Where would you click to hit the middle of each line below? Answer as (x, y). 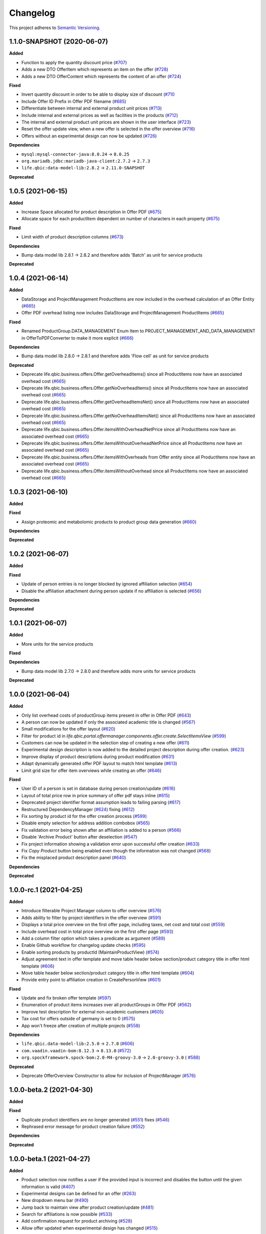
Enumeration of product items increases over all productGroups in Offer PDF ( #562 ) (106, 1005)
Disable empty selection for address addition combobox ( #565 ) (86, 823)
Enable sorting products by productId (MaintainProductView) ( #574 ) (90, 952)
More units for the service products (57, 644)
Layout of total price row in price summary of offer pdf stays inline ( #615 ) (96, 795)
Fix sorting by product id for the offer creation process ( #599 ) (84, 816)
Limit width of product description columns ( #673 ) (72, 237)
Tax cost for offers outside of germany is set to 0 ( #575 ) (78, 1019)
